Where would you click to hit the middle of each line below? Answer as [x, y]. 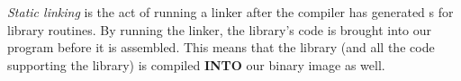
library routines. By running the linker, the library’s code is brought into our [220, 29]
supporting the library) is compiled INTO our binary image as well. [196, 64]
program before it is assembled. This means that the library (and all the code [221, 47]
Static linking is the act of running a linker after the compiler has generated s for [230, 12]
